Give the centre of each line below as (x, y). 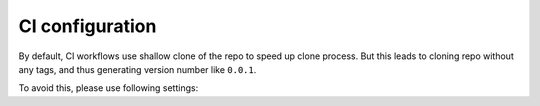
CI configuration (87, 26)
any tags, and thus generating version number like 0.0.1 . (137, 69)
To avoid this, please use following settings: (108, 88)
